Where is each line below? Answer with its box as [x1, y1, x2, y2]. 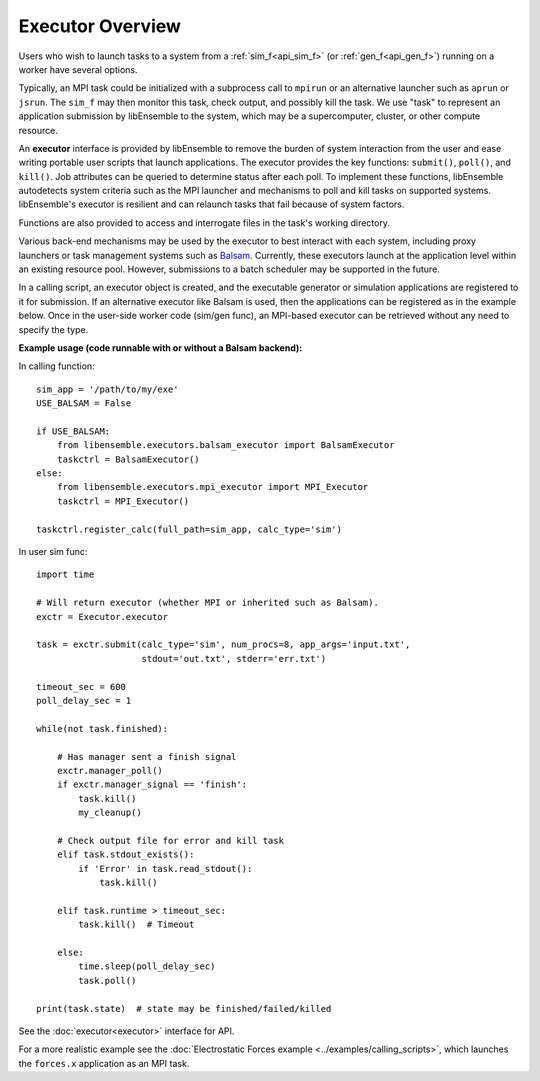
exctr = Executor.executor [36, 611, 169, 622]
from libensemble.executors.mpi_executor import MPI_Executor [56, 481, 369, 493]
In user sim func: [18, 546, 88, 558]
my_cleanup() [78, 807, 142, 819]
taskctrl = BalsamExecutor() [56, 453, 200, 465]
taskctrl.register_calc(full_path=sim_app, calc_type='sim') [36, 523, 342, 535]
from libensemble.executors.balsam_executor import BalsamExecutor [56, 440, 395, 451]
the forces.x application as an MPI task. [18, 1057, 190, 1069]
